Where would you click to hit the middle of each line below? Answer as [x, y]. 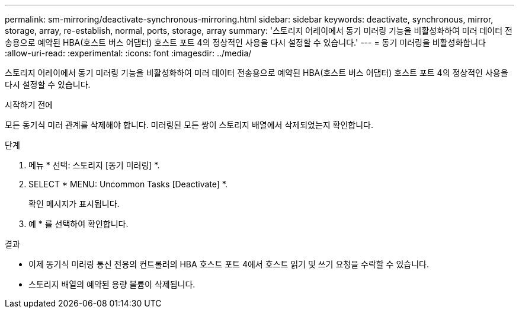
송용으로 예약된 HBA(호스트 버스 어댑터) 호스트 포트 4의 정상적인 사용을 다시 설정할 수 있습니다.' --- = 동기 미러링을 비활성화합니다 [245, 42]
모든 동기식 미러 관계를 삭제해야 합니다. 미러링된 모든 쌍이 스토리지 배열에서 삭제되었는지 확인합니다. [189, 125]
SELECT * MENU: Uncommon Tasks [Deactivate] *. [128, 184]
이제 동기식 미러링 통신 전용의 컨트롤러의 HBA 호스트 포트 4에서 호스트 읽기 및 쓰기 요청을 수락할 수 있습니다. [229, 264]
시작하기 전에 [29, 105]
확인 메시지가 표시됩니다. [74, 204]
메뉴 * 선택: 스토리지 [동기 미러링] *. [94, 165]
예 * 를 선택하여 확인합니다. [79, 224]
